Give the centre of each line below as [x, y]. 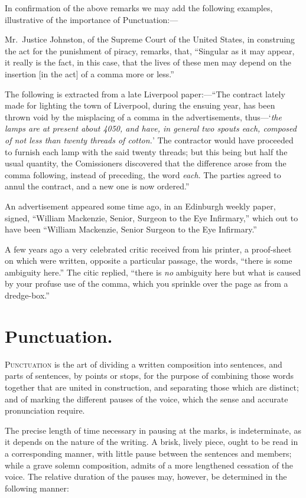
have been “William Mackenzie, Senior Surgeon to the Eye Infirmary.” [131, 229]
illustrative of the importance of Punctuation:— [92, 19]
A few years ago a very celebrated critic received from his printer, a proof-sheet [148, 249]
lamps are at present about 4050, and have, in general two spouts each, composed [151, 128]
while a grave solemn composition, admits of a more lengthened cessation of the [149, 465]
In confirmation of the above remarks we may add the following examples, [139, 8]
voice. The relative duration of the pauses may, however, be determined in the [146, 476]
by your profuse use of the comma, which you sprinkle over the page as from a [147, 284]
